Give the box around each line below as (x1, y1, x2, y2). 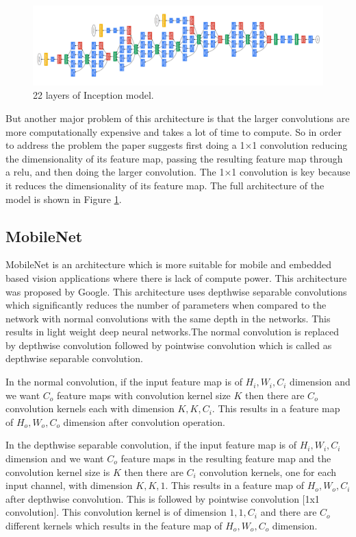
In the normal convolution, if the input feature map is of (5, 374, 242, 389)
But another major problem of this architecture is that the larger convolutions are (5, 110, 350, 125)
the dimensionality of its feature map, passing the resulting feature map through (5, 151, 343, 165)
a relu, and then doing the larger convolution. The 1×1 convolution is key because (5, 165, 351, 179)
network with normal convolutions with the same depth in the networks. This (5, 311, 331, 325)
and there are (260, 505, 317, 519)
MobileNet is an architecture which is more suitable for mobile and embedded (5, 257, 331, 272)
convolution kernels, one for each (199, 464, 337, 479)
